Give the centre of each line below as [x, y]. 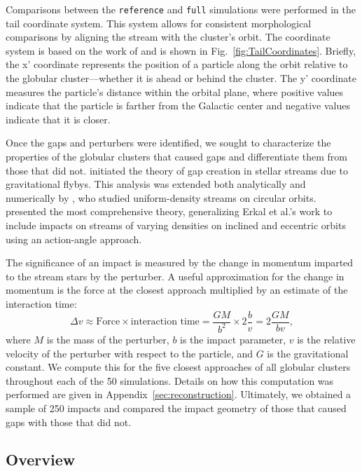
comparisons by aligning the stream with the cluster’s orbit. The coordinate [168, 37]
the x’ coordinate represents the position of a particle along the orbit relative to [177, 64]
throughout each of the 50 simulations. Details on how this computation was [170, 380]
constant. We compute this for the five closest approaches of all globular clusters [178, 367]
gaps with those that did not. [69, 422]
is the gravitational [308, 353]
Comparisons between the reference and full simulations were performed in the [181, 9]
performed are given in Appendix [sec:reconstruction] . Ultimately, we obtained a [179, 394]
